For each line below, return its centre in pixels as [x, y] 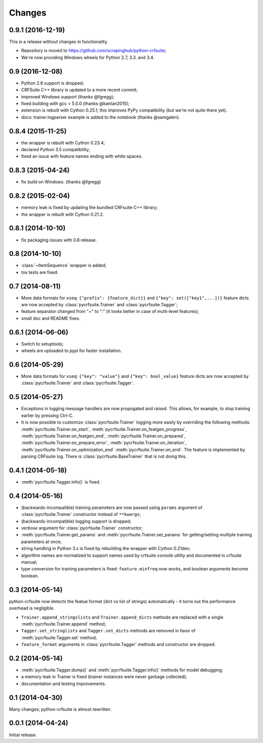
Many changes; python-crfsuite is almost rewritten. [60, 709]
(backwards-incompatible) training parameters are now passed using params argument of [112, 508]
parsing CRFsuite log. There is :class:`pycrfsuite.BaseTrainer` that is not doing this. [104, 456]
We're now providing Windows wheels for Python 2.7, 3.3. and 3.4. [88, 57]
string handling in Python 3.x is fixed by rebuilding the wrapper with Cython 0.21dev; [106, 548]
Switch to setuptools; [42, 344]
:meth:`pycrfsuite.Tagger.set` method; [59, 637]
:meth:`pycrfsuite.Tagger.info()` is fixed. [61, 482]
